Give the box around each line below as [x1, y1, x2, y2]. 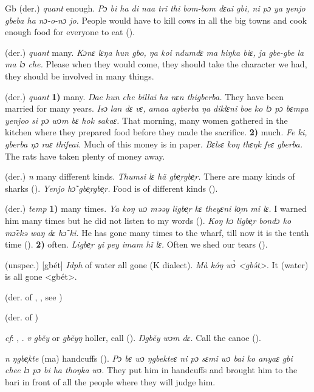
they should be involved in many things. [5, 69, 154, 82]
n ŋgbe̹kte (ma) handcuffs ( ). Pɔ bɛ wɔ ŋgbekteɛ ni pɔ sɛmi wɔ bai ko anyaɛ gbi [5, 351, 293, 364]
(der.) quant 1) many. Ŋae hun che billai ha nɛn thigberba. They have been [5, 90, 284, 103]
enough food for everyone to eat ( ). [5, 25, 135, 38]
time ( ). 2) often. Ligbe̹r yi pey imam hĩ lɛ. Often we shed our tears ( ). [5, 238, 268, 251]
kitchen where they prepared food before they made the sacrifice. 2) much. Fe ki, [5, 126, 307, 138]
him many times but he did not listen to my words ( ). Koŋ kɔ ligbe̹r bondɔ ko [5, 214, 292, 226]
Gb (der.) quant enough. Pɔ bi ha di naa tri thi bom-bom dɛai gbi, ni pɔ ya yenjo [5, 2, 305, 14]
